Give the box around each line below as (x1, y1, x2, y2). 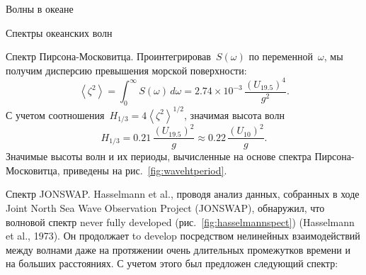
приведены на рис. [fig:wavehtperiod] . (63, 162, 227, 177)
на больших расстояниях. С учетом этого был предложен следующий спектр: (6, 256, 338, 271)
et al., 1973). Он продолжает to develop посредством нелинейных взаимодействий (6, 228, 360, 243)
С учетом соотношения (6, 107, 105, 122)
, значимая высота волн (184, 107, 285, 122)
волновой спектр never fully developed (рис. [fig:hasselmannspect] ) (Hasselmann (6, 214, 355, 229)
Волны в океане (6, 1, 74, 16)
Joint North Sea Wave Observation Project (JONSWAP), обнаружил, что (6, 200, 325, 215)
